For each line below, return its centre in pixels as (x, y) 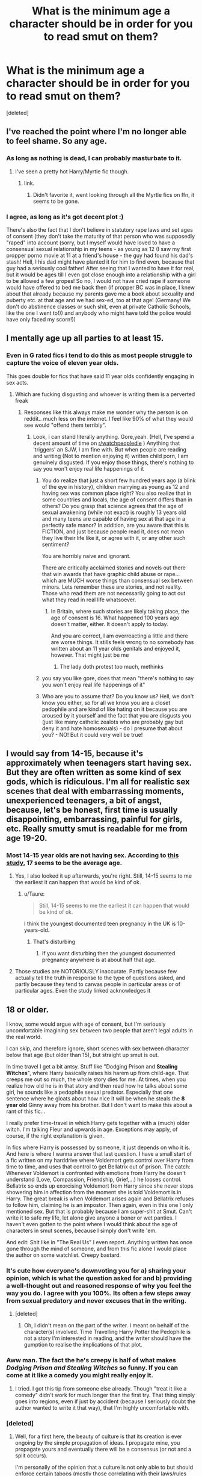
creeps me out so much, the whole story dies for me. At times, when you (96, 1079)
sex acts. (17, 382)
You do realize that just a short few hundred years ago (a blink (119, 480)
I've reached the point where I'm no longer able (96, 132)
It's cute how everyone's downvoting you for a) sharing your (96, 1271)
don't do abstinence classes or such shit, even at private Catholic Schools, (99, 306)
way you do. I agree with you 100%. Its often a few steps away (99, 1294)
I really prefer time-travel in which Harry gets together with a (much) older (98, 1123)
